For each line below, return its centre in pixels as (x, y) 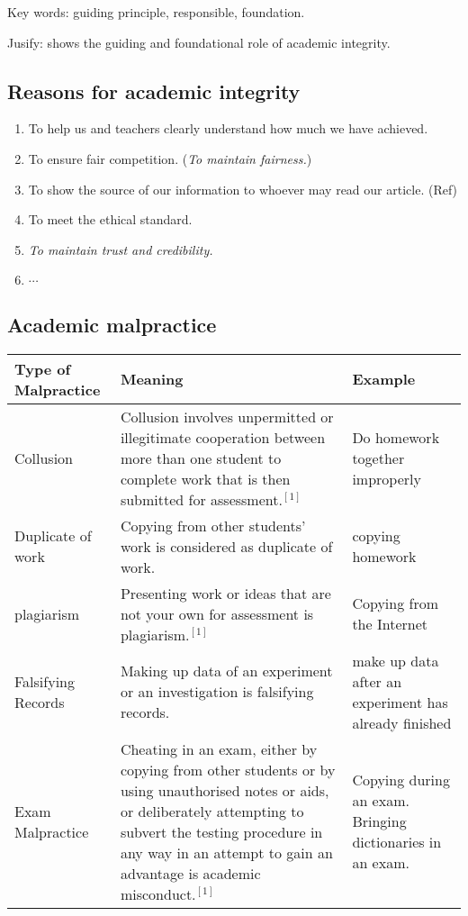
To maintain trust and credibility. (121, 249)
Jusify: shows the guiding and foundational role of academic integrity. (199, 42)
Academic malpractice (112, 324)
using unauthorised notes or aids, (225, 790)
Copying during (401, 780)
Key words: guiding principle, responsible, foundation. (156, 12)
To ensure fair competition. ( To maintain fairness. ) (170, 158)
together (378, 458)
